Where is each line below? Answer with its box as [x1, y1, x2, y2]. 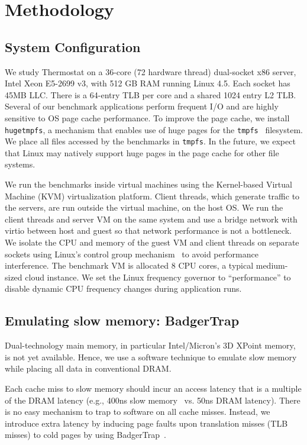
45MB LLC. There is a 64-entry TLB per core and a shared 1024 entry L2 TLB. [5, 88, 296, 101]
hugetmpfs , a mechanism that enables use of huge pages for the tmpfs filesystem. [5, 123, 303, 136]
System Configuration [5, 37, 141, 56]
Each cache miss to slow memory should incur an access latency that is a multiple [5, 382, 302, 394]
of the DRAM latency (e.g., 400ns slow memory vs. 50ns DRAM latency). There [5, 394, 300, 406]
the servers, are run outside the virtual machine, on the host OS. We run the [5, 201, 283, 214]
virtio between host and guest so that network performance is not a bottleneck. [5, 224, 292, 237]
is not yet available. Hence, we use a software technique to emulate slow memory [5, 350, 297, 363]
